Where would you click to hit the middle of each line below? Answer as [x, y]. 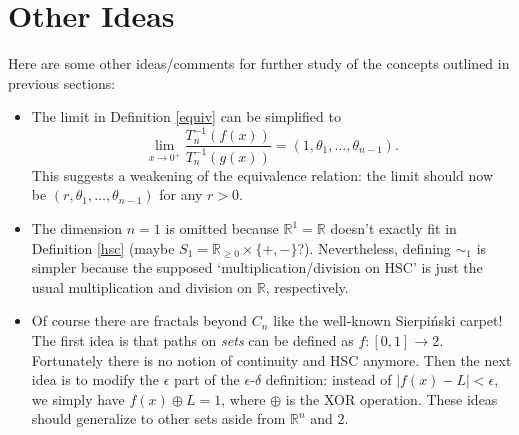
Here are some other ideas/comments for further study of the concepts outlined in [259, 63]
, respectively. [307, 286]
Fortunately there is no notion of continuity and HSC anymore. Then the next [271, 359]
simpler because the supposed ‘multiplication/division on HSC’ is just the [257, 267]
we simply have [78, 398]
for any [181, 194]
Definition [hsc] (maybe [103, 247]
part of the [207, 379]
